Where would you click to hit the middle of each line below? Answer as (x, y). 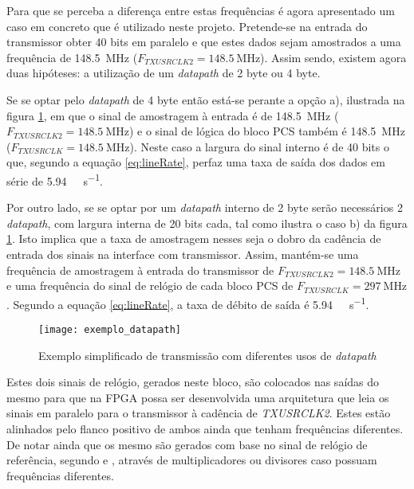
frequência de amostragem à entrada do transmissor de (140, 270)
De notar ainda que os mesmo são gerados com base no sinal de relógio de (187, 444)
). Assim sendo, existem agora (333, 57)
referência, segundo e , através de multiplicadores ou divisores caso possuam (192, 460)
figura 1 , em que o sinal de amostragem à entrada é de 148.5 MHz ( (173, 115)
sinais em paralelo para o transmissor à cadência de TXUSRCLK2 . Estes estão (199, 413)
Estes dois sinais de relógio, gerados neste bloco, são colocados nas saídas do (193, 382)
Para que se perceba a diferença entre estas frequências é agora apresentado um (201, 10)
